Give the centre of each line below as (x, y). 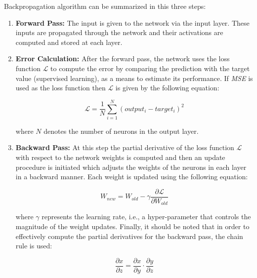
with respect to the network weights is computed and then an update (120, 157)
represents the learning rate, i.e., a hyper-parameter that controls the (146, 217)
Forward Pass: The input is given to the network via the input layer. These (132, 22)
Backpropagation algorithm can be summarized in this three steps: (105, 6)
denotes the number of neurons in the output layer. (121, 131)
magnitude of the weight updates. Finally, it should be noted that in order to (132, 226)
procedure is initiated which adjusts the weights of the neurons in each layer (131, 167)
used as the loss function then (61, 88)
